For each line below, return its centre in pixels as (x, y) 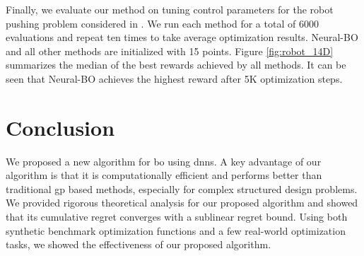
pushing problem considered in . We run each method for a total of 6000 (162, 23)
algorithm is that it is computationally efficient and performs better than (164, 175)
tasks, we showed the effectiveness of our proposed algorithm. (139, 244)
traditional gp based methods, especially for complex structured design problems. (182, 188)
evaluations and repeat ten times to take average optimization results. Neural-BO (182, 37)
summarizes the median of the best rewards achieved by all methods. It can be (176, 65)
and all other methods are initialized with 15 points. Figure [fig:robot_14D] (170, 51)
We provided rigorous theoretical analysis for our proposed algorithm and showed (182, 203)
